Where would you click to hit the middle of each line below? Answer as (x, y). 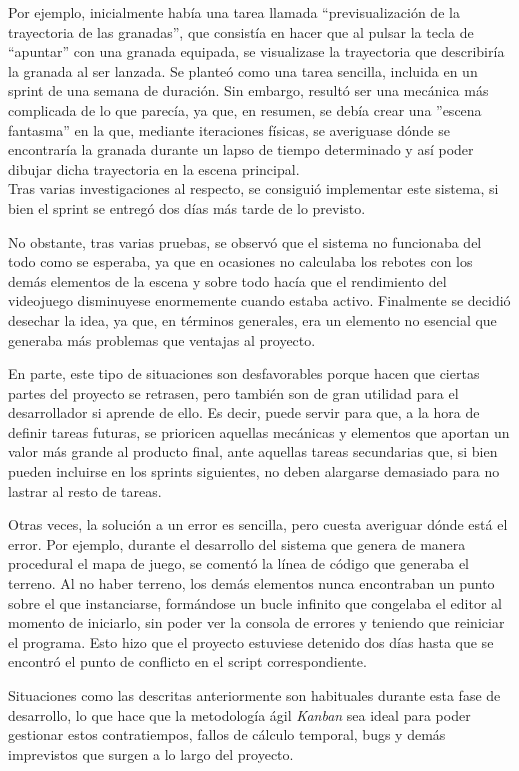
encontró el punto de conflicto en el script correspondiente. (187, 661)
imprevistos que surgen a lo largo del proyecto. (151, 753)
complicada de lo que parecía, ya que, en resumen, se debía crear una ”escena (245, 109)
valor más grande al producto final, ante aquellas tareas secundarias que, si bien (253, 451)
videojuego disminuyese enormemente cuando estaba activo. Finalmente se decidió (259, 300)
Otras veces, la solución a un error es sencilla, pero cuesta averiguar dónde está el (258, 524)
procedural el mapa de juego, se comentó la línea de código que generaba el (238, 563)
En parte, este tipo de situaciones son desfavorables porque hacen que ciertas (244, 373)
